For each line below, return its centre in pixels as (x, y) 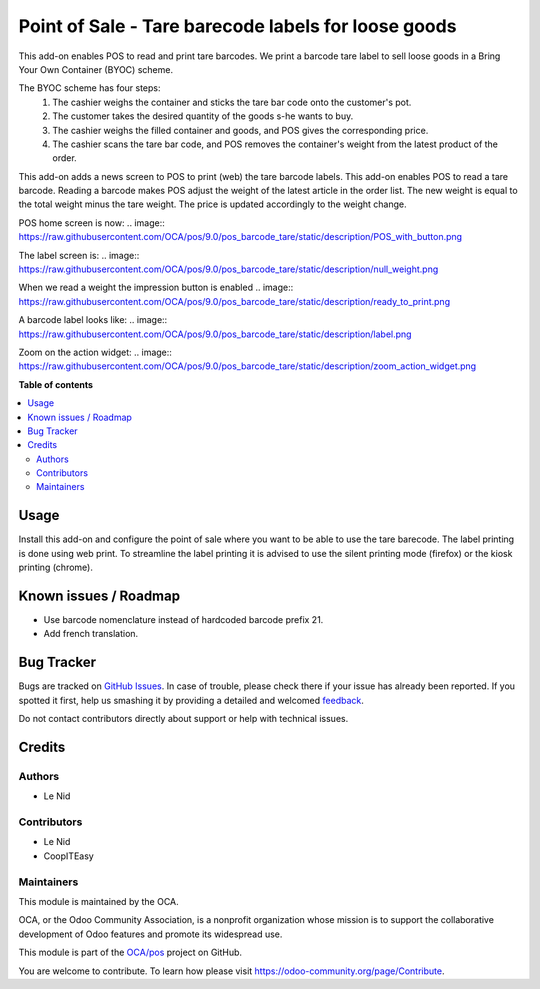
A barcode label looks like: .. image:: (93, 320)
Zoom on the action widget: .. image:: (95, 352)
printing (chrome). (56, 567)
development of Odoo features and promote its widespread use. (150, 934)
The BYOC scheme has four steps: (89, 88)
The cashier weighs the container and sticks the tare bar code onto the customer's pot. (232, 102)
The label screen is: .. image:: (79, 255)
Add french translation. (91, 634)
